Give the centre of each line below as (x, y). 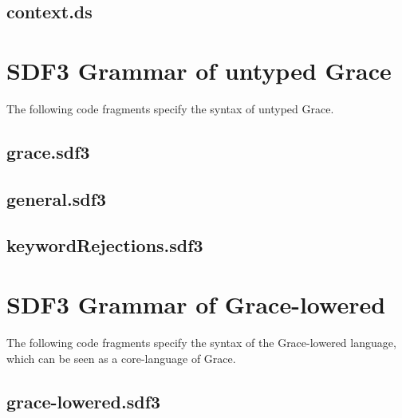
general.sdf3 (57, 198)
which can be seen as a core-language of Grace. (121, 358)
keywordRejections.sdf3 (105, 245)
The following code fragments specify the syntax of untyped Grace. (170, 108)
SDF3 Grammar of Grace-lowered (196, 304)
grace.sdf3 (48, 151)
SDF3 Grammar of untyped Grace (199, 70)
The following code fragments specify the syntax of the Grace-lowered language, (201, 342)
